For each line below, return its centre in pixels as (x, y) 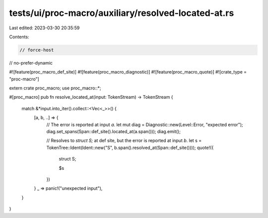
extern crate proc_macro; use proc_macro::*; (55, 88)
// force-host (37, 50)
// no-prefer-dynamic (31, 63)
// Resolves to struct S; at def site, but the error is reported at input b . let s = (124, 141)
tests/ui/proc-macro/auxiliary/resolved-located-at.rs (122, 13)
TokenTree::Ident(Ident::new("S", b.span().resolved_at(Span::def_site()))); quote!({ (130, 147)
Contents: (19, 37)
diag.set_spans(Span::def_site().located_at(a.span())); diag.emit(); (114, 132)
